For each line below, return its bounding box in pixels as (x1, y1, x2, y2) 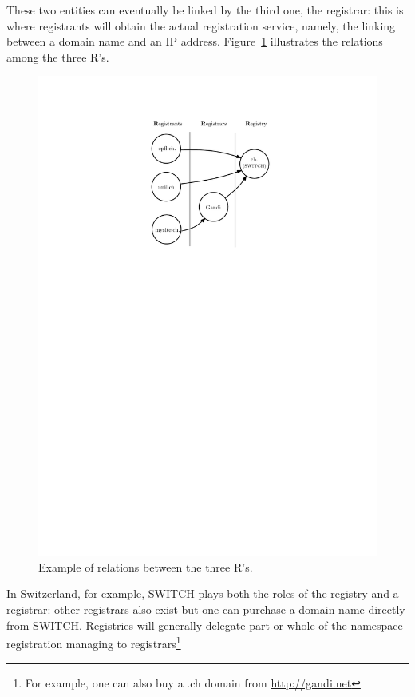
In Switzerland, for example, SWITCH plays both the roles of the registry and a (6, 585, 399, 602)
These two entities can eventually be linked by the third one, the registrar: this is (6, 2, 404, 18)
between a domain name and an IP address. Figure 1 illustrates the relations (6, 33, 383, 50)
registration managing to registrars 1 (6, 633, 181, 651)
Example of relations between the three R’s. (38, 558, 253, 575)
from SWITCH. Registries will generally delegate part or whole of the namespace (6, 616, 403, 633)
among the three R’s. (6, 48, 109, 65)
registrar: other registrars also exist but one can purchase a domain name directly (6, 601, 405, 618)
